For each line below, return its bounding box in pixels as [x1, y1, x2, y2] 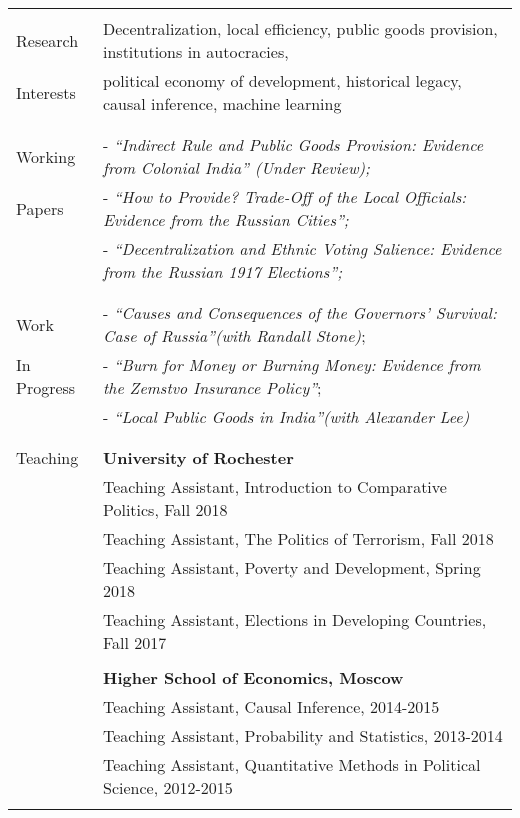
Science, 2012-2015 [103, 776, 233, 799]
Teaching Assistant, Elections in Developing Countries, [103, 608, 487, 631]
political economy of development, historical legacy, [103, 69, 462, 92]
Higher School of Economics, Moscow [103, 666, 404, 689]
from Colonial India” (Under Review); [103, 156, 371, 179]
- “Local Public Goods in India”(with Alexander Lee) [103, 405, 470, 428]
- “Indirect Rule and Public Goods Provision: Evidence [103, 133, 484, 156]
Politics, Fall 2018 [103, 498, 228, 521]
